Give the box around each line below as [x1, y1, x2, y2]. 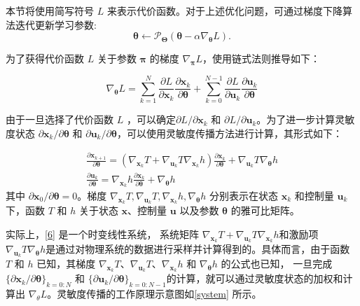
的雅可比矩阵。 [230, 203, 300, 218]
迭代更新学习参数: [15, 17, 97, 32]
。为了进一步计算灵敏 [256, 112, 355, 127]
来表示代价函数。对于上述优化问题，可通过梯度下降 [106, 4, 342, 18]
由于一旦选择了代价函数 [6, 112, 113, 127]
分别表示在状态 [209, 188, 279, 202]
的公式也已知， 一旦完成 [221, 256, 333, 271]
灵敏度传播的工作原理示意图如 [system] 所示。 [57, 286, 262, 301]
